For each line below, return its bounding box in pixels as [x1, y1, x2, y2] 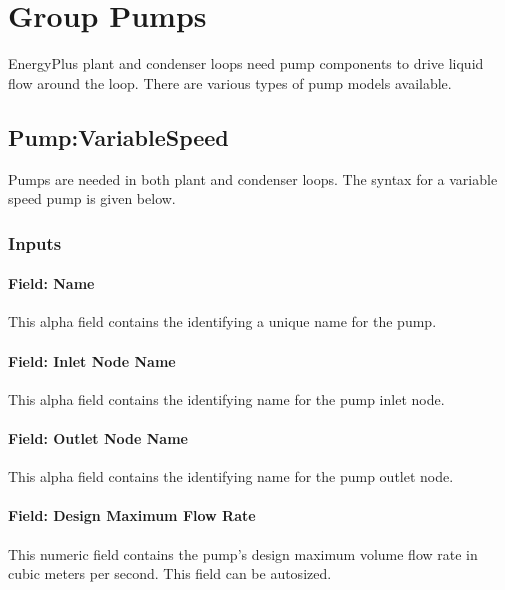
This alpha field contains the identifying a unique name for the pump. [8, 311, 437, 332]
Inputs [8, 230, 62, 255]
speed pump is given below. [8, 188, 176, 209]
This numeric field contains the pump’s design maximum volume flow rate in [8, 543, 478, 564]
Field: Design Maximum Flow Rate [8, 505, 256, 526]
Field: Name [8, 273, 95, 294]
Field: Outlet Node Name [8, 427, 188, 448]
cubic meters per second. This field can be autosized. [8, 563, 332, 584]
